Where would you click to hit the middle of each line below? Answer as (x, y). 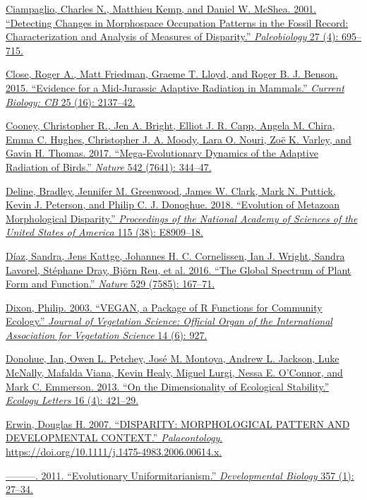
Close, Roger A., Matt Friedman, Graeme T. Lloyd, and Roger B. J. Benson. (172, 74)
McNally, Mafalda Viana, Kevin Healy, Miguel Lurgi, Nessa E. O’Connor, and (174, 373)
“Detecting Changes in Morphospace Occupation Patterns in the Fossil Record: (177, 22)
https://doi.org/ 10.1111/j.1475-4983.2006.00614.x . (114, 452)
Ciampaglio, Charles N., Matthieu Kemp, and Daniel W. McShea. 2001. (161, 8)
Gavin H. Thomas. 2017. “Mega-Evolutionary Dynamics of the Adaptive (162, 153)
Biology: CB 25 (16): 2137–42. (71, 101)
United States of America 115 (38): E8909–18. (104, 232)
